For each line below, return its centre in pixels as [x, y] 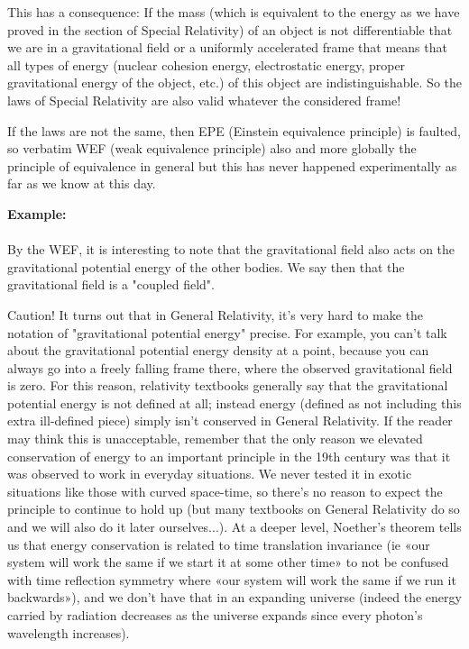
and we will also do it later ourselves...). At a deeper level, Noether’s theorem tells [234, 527]
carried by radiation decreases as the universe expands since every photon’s [215, 615]
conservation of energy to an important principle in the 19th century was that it [229, 456]
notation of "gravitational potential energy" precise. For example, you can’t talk [227, 332]
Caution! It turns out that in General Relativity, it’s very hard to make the [216, 314]
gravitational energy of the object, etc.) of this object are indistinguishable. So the [234, 82]
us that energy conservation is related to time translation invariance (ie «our [219, 544]
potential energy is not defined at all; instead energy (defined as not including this [234, 402]
